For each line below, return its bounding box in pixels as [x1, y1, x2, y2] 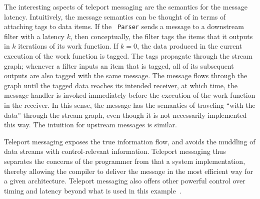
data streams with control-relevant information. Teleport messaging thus [4, 146, 226, 156]
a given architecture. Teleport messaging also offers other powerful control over [4, 175, 245, 186]
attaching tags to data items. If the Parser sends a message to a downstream [4, 21, 244, 32]
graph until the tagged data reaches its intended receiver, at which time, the [4, 80, 237, 90]
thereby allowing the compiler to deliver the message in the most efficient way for [4, 165, 253, 176]
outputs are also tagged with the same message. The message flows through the [4, 70, 247, 81]
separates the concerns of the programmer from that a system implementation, [4, 155, 245, 166]
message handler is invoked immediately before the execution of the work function [4, 90, 255, 100]
